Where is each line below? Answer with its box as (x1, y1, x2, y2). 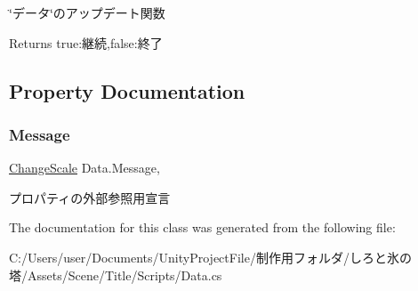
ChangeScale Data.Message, (9, 158, 160, 177)
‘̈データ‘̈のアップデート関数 (9, 4, 165, 21)
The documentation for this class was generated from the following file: (9, 218, 396, 237)
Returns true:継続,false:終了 (9, 33, 163, 52)
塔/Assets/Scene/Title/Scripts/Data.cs (9, 265, 222, 284)
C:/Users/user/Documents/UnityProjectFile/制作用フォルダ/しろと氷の (9, 247, 412, 266)
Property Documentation (9, 77, 245, 104)
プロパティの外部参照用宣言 (9, 188, 171, 206)
